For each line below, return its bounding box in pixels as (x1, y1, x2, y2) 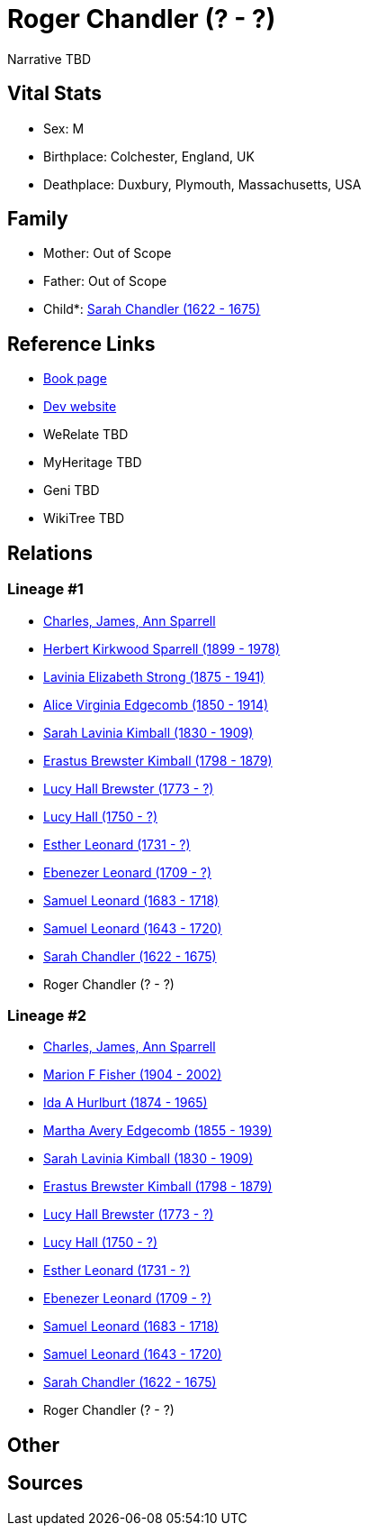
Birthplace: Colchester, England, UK (43, 148, 255, 164)
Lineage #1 (7, 580, 84, 599)
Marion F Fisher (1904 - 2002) (43, 1067, 222, 1083)
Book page (43, 371, 107, 387)
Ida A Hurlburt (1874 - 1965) (43, 1095, 208, 1111)
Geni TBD (43, 482, 100, 499)
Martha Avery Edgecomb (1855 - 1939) (43, 1123, 273, 1139)
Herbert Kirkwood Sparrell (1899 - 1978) (43, 640, 281, 656)
